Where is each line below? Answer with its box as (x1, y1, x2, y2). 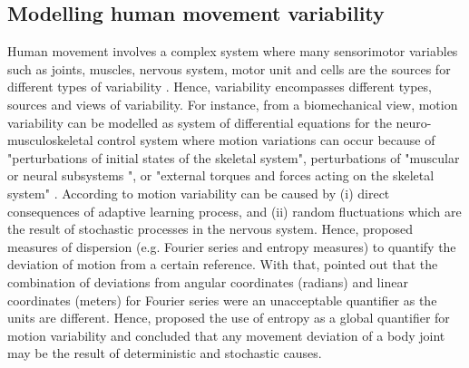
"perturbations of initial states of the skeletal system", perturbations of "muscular (7, 148, 460, 167)
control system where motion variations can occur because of (97, 131, 435, 150)
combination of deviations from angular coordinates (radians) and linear (7, 272, 408, 291)
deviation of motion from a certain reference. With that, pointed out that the (7, 255, 438, 274)
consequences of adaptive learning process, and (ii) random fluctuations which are (7, 201, 462, 220)
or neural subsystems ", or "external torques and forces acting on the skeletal (7, 166, 435, 185)
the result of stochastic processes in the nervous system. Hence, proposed (7, 219, 413, 238)
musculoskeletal (7, 131, 93, 150)
